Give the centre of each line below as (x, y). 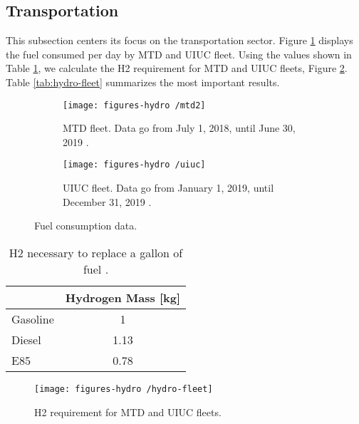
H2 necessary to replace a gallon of (96, 252)
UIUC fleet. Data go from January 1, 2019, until (168, 188)
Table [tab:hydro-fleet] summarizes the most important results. (143, 82)
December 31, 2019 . (107, 201)
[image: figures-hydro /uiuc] (134, 165)
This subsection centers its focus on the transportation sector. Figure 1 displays (179, 40)
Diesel (26, 339)
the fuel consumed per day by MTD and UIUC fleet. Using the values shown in (179, 54)
